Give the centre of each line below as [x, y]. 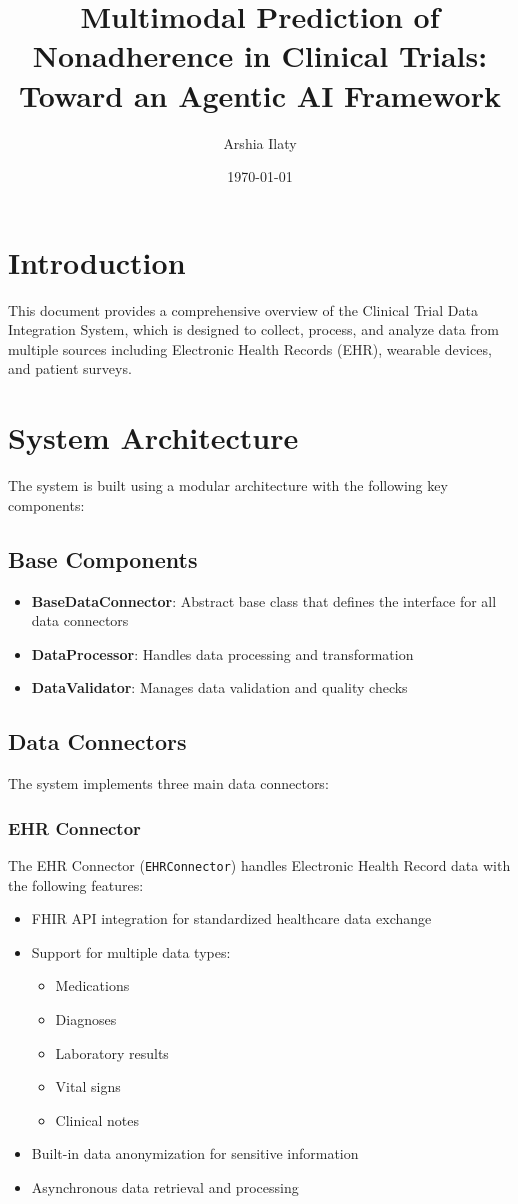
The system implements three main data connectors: [168, 783]
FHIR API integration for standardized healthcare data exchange [231, 918]
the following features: [76, 884]
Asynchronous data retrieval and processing [165, 1186]
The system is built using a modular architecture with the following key [228, 485]
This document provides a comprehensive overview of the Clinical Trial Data [243, 309]
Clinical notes [97, 1119]
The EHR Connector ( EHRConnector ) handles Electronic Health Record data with [259, 864]
